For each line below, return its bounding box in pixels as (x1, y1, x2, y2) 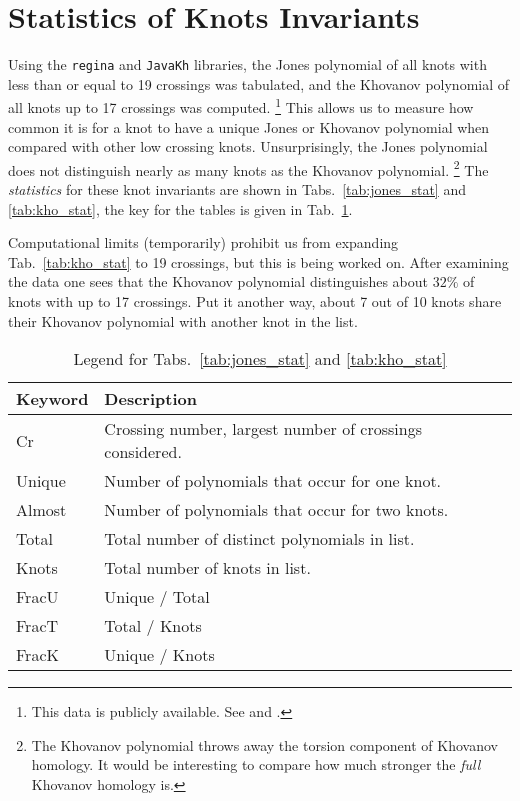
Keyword (16, 387, 89, 411)
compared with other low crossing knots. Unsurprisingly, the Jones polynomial (8, 136, 488, 157)
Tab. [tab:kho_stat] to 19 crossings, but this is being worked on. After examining (8, 251, 509, 272)
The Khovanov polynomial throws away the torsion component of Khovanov (31, 734, 498, 755)
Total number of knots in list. (104, 556, 311, 580)
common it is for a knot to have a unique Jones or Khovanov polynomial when (8, 116, 490, 137)
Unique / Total (104, 585, 210, 609)
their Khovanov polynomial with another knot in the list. (8, 310, 358, 331)
